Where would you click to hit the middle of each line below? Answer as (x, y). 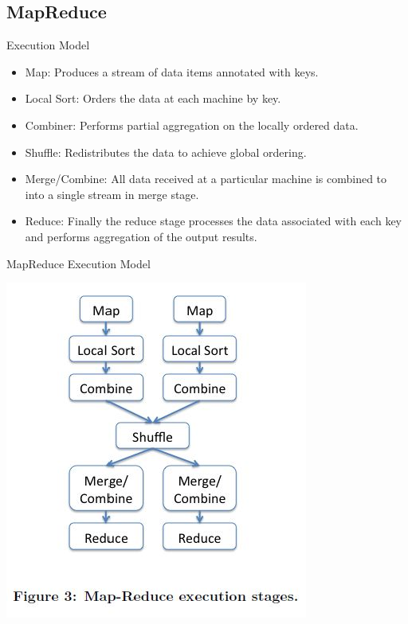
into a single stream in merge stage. (112, 194)
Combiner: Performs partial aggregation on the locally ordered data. (192, 125)
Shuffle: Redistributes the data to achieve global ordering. (166, 152)
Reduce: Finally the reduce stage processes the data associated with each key (213, 221)
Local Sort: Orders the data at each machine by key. (153, 98)
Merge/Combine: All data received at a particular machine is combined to (206, 179)
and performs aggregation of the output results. (141, 236)
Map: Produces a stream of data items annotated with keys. (172, 71)
